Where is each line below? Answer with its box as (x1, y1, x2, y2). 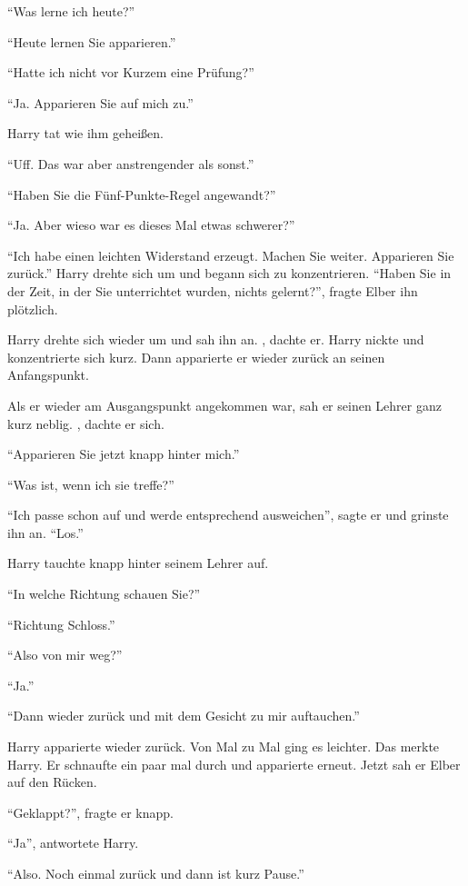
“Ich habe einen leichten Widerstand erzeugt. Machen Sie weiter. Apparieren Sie (7, 245, 454, 264)
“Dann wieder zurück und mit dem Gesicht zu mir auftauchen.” (7, 706, 360, 725)
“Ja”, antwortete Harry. (7, 833, 139, 852)
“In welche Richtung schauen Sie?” (7, 584, 201, 603)
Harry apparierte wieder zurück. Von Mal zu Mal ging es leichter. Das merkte (7, 737, 440, 756)
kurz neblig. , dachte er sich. (7, 413, 164, 433)
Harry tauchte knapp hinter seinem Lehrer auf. (7, 553, 269, 572)
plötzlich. (7, 299, 58, 318)
